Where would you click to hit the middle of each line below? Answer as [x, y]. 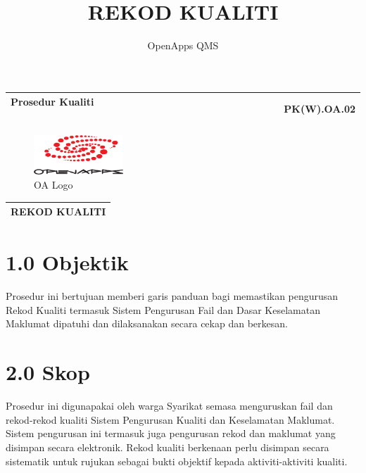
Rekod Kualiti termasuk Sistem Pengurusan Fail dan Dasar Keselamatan [163, 309]
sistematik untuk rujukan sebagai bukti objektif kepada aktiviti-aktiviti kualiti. [177, 461]
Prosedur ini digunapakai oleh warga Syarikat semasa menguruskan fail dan [169, 406]
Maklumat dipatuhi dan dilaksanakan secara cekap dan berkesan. [147, 323]
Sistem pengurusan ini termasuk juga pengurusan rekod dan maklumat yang [171, 433]
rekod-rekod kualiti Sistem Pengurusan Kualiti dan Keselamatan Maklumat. [170, 419]
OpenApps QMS [183, 45]
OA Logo [53, 184]
